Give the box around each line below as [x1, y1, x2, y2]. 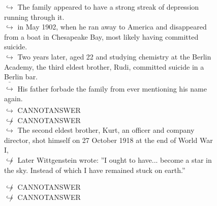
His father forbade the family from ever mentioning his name [17, 83, 207, 94]
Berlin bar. [4, 71, 38, 82]
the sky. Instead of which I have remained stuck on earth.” [4, 164, 185, 175]
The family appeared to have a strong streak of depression [17, 2, 199, 12]
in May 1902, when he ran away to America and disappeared [17, 21, 207, 32]
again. [4, 93, 23, 103]
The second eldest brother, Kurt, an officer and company [17, 125, 195, 135]
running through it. [4, 11, 65, 22]
